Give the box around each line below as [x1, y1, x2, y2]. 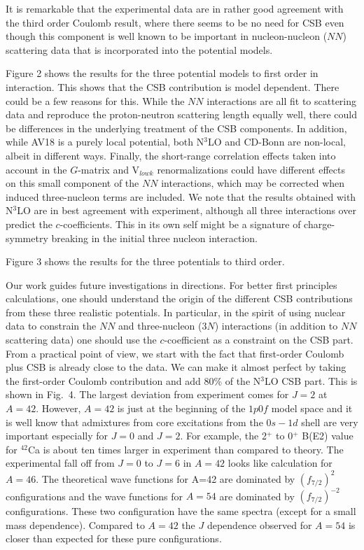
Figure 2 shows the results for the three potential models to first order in [6, 66, 318, 80]
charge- [304, 216, 335, 231]
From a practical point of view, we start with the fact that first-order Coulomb [6, 346, 344, 360]
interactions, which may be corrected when [161, 176, 345, 190]
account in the [6, 162, 67, 176]
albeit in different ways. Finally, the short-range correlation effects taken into [6, 148, 336, 162]
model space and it [271, 401, 353, 416]
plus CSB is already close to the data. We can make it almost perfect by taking [6, 360, 346, 374]
